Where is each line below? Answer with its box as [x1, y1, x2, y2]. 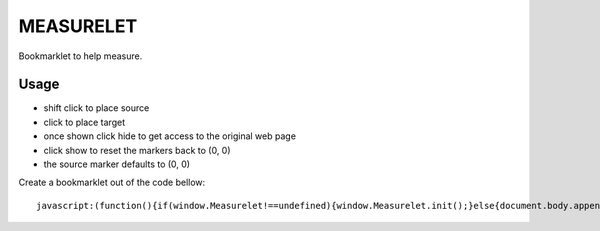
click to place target [43, 116, 125, 128]
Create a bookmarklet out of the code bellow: [18, 176, 206, 189]
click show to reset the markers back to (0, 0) [43, 144, 231, 156]
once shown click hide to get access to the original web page [43, 130, 297, 142]
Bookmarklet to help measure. [18, 50, 143, 62]
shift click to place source [43, 102, 150, 114]
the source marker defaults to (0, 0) [43, 158, 190, 170]
